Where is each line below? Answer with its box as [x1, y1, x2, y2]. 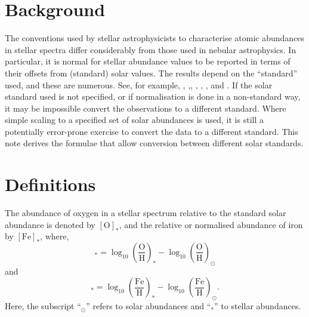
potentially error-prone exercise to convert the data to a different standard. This [5, 125, 298, 137]
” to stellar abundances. [214, 300, 301, 312]
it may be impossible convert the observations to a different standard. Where [5, 101, 286, 114]
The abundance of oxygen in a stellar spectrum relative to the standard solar [5, 207, 286, 219]
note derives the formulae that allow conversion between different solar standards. [5, 137, 304, 149]
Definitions [5, 172, 96, 196]
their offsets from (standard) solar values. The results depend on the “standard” [5, 66, 298, 79]
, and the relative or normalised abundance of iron [119, 218, 303, 230]
